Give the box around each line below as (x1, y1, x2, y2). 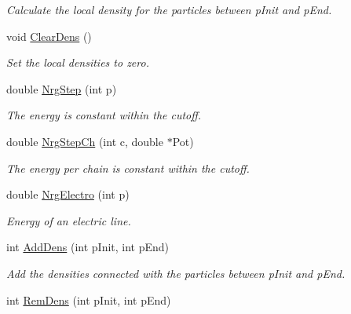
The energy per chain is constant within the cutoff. (6, 159, 250, 176)
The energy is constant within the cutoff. (6, 107, 202, 123)
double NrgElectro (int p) (6, 186, 130, 203)
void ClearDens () (6, 27, 92, 44)
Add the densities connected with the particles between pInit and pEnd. (6, 265, 346, 281)
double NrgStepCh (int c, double (6, 133, 163, 149)
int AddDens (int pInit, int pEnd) (6, 239, 170, 255)
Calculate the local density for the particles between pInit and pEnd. (6, 2, 332, 17)
